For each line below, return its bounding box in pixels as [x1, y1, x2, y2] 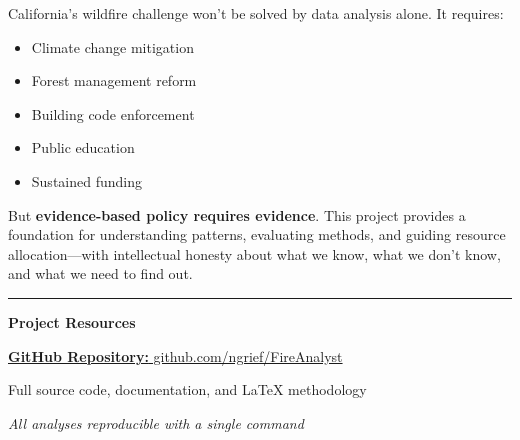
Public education [31, 137, 135, 158]
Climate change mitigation [31, 36, 194, 57]
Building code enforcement [31, 103, 195, 124]
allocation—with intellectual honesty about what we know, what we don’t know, [8, 243, 501, 264]
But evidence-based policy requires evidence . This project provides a [8, 204, 466, 225]
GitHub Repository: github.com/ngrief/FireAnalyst [8, 345, 343, 366]
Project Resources [8, 311, 136, 332]
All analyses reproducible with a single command [8, 412, 304, 433]
